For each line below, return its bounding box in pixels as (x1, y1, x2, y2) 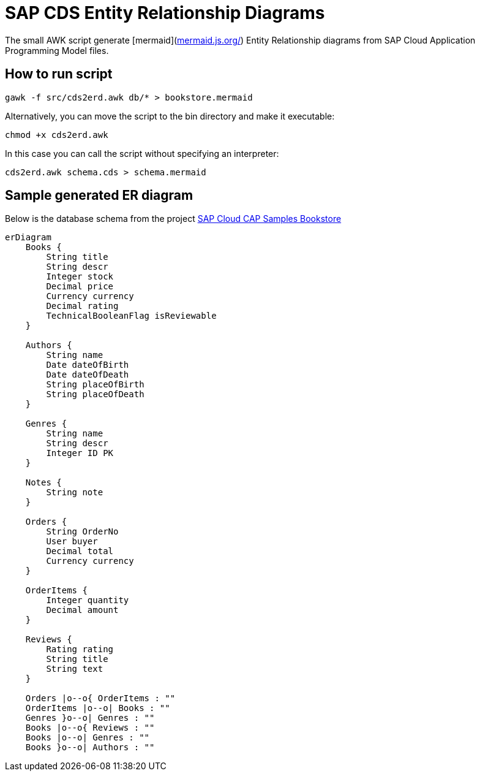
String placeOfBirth (46, 379, 144, 390)
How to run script (5, 66, 113, 82)
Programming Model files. (5, 45, 109, 56)
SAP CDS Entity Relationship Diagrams (5, 2, 325, 23)
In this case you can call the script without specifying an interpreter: (5, 148, 279, 159)
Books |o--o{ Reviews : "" (25, 723, 155, 733)
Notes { (25, 477, 62, 488)
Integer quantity (46, 595, 129, 606)
